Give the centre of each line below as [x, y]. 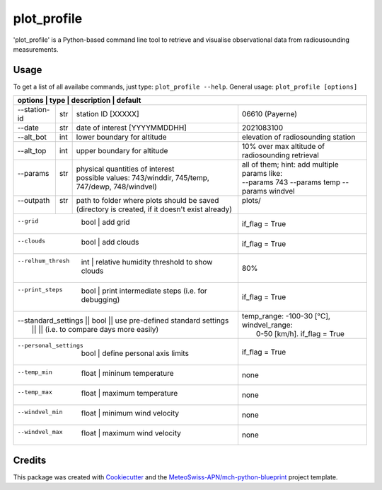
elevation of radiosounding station [299, 137]
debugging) [100, 300]
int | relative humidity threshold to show [147, 262]
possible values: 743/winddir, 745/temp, [143, 178]
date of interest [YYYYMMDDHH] [132, 128]
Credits [30, 460]
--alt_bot [32, 137]
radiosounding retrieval [280, 155]
